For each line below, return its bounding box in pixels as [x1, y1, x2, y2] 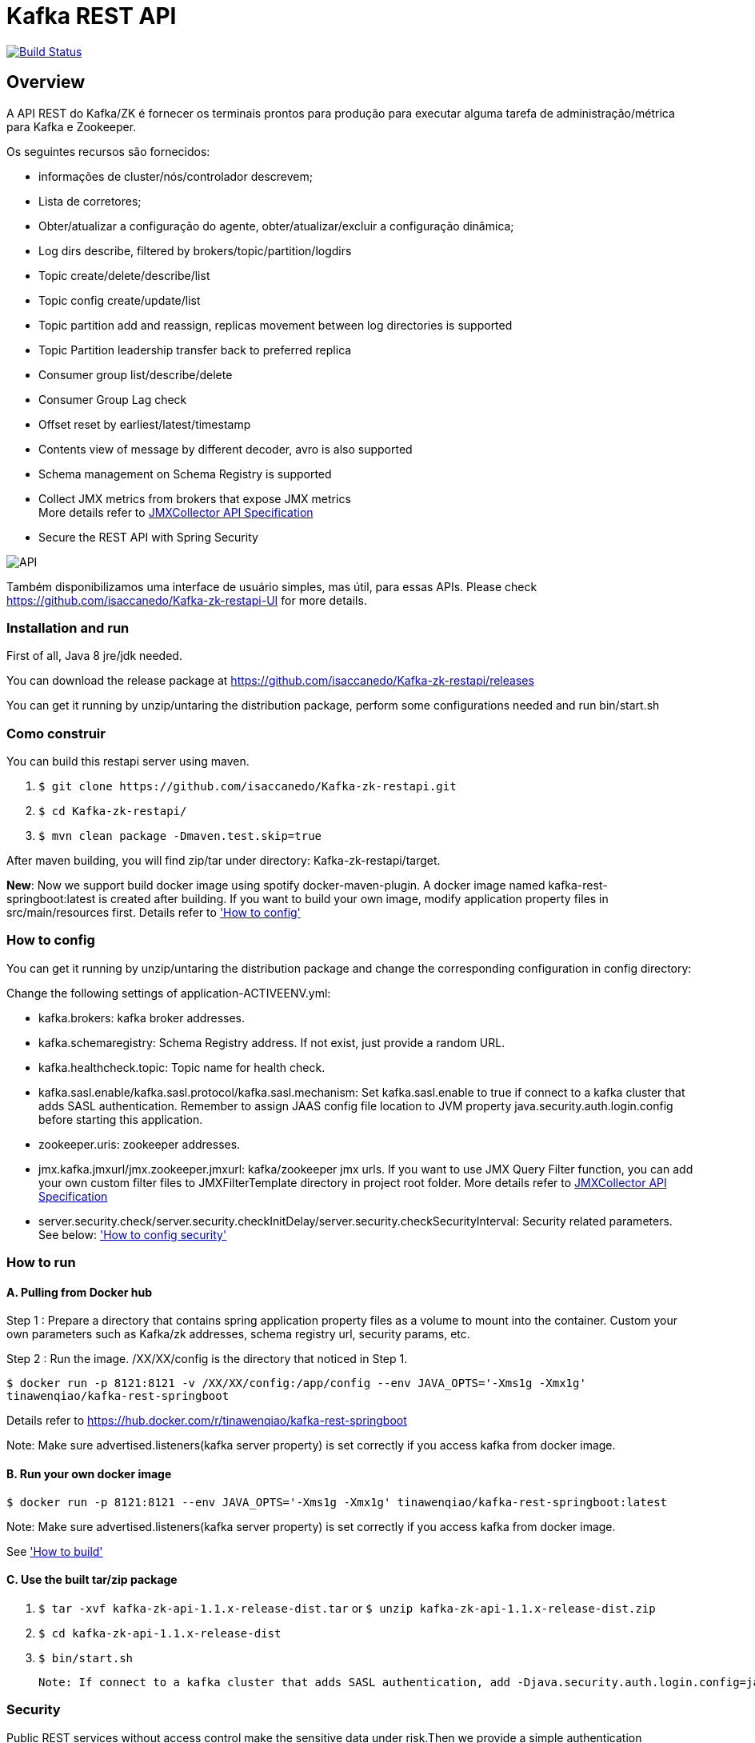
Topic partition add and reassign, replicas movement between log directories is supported [38, 318, 513, 332]
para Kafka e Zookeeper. [6, 119, 137, 134]
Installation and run [6, 619, 130, 636]
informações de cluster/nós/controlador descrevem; [38, 169, 313, 183]
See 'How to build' [6, 1544, 103, 1558]
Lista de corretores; [38, 194, 142, 208]
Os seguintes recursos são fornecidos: [6, 144, 210, 158]
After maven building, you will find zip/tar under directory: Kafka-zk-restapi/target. [6, 854, 441, 868]
